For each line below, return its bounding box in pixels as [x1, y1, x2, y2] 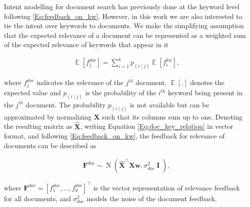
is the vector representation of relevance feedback [93, 182, 240, 192]
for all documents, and [4, 193, 71, 203]
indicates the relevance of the [36, 77, 124, 87]
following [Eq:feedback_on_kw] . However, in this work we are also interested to [4, 11, 243, 21]
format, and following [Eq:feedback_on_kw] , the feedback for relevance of [4, 131, 225, 141]
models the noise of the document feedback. [86, 193, 217, 203]
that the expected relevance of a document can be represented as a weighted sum [4, 30, 246, 40]
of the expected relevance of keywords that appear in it [4, 39, 169, 50]
